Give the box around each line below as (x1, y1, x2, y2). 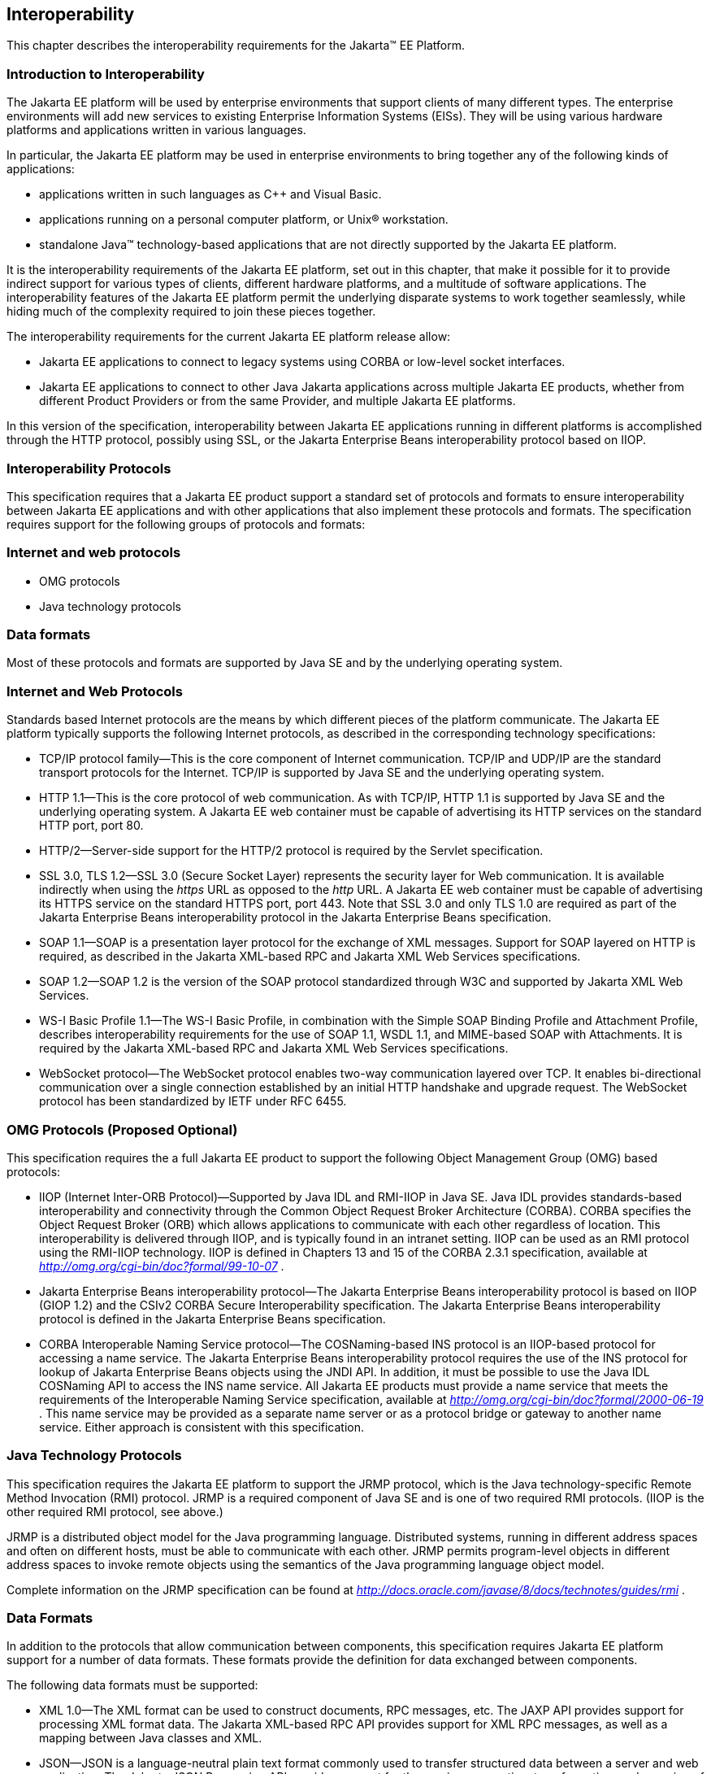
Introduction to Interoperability (7, 65, 205, 82)
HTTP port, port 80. (39, 818, 144, 833)
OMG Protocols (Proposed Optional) (7, 1121, 238, 1138)
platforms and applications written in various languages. (7, 123, 306, 137)
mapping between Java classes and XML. (39, 1731, 262, 1746)
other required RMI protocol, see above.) (7, 1504, 223, 1519)
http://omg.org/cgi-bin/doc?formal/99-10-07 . (39, 1258, 284, 1273)
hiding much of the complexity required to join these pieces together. (7, 304, 376, 319)
